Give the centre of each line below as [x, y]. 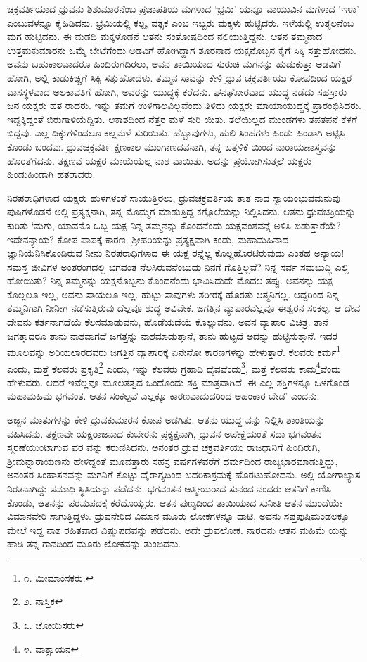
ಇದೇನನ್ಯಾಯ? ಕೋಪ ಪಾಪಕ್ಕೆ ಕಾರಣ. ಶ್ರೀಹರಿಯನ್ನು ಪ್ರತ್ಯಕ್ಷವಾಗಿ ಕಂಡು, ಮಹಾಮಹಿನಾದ [148, 239]
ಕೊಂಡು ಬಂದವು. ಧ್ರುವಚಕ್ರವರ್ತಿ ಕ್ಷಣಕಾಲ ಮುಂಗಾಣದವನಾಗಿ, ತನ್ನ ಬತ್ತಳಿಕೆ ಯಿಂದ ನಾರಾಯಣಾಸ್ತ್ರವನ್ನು [172, 146]
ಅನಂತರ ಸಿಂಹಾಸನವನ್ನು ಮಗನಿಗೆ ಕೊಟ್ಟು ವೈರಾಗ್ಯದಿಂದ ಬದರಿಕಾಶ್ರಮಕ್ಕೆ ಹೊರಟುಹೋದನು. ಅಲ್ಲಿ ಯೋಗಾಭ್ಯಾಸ [184, 475]
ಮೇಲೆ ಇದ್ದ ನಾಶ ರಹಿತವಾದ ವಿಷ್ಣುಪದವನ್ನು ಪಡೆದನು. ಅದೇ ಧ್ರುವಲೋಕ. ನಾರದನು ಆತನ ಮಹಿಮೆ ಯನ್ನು [178, 529]
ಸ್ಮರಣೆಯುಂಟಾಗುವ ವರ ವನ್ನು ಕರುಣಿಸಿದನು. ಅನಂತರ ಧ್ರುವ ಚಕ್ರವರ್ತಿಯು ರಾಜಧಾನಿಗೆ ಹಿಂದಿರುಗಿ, [164, 447]
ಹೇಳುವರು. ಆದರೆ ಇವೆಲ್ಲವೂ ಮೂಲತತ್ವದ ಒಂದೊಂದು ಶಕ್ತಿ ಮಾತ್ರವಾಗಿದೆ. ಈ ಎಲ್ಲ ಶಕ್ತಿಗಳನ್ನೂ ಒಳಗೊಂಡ [178, 382]
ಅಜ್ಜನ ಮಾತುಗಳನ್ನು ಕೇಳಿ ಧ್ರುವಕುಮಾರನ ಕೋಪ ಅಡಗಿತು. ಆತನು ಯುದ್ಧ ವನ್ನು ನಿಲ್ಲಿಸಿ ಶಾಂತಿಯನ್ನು [166, 419]
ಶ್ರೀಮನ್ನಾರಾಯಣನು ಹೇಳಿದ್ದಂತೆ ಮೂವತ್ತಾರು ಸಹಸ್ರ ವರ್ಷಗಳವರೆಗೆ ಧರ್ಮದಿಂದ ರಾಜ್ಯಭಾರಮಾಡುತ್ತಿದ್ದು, [173, 460]
